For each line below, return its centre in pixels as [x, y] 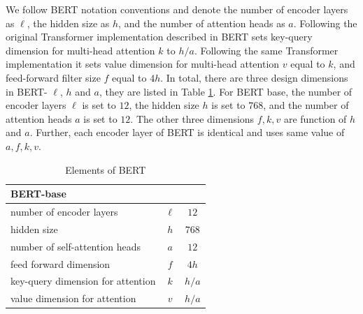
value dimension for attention [73, 298]
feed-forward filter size [53, 77]
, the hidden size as [68, 23]
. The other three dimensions [192, 118]
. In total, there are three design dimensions [254, 77]
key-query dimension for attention [83, 281]
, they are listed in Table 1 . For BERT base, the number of [226, 91]
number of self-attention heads [76, 246]
